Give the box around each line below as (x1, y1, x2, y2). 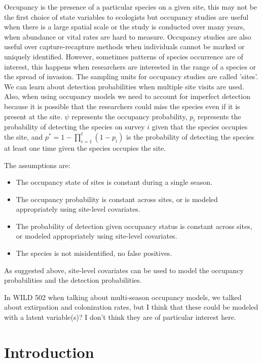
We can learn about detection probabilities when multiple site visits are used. (4, 81, 244, 91)
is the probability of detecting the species (126, 131, 254, 142)
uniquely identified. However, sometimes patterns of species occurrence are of (4, 51, 243, 61)
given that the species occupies (152, 121, 248, 132)
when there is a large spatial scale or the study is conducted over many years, (4, 21, 245, 32)
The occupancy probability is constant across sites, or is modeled (16, 193, 218, 204)
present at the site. (4, 111, 62, 121)
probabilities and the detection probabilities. (4, 275, 142, 285)
